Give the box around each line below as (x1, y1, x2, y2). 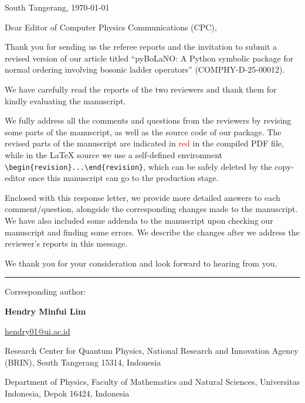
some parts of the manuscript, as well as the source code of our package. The (5, 125, 282, 138)
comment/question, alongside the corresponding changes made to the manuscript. (5, 203, 298, 215)
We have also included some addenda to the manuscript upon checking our (5, 214, 273, 226)
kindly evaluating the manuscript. (5, 94, 126, 107)
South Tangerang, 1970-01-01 (5, 1, 110, 13)
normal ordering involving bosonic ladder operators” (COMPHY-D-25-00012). (5, 63, 285, 76)
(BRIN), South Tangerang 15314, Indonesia (5, 356, 161, 368)
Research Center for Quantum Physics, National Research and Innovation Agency (5, 344, 299, 357)
